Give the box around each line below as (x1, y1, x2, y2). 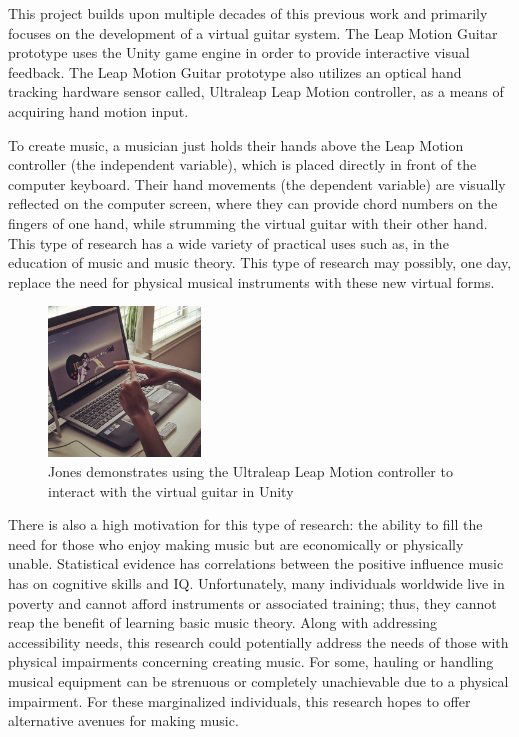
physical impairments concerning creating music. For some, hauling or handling (8, 651, 494, 672)
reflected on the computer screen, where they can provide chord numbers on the (8, 193, 498, 214)
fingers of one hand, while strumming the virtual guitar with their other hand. (8, 212, 488, 233)
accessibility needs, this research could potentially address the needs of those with (8, 631, 509, 652)
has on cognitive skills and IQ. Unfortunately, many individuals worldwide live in (8, 573, 505, 594)
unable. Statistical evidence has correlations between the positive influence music (8, 553, 504, 574)
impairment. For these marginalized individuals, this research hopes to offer (8, 690, 471, 711)
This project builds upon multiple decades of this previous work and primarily (8, 3, 488, 23)
